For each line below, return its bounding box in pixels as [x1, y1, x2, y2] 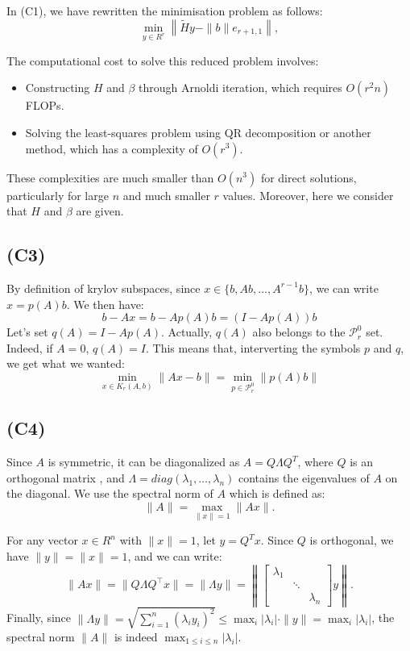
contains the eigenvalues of [238, 469, 370, 486]
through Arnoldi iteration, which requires [139, 79, 342, 96]
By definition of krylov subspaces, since [6, 279, 201, 296]
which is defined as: [229, 485, 325, 502]
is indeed [114, 628, 158, 645]
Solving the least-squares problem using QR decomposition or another [25, 123, 371, 140]
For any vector [6, 532, 78, 549]
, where [297, 453, 333, 470]
